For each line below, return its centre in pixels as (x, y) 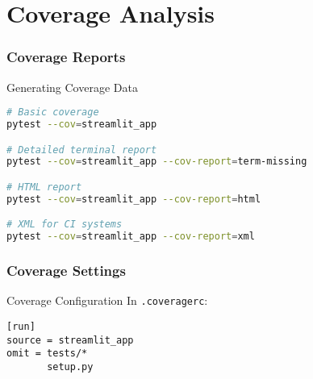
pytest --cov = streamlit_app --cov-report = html (134, 199)
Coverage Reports (66, 57)
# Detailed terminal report (82, 150)
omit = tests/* (47, 354)
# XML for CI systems (65, 225)
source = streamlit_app (70, 340)
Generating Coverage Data (72, 87)
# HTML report (44, 187)
